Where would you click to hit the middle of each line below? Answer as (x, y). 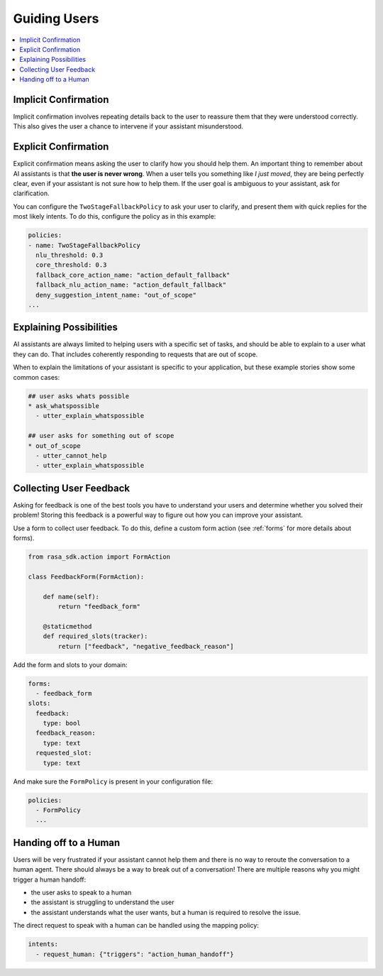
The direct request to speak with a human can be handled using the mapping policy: (136, 926)
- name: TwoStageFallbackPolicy (84, 245)
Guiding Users (56, 18)
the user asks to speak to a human (81, 893)
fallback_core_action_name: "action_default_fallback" (133, 275)
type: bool (62, 723)
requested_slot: (64, 753)
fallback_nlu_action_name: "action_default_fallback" (131, 285)
